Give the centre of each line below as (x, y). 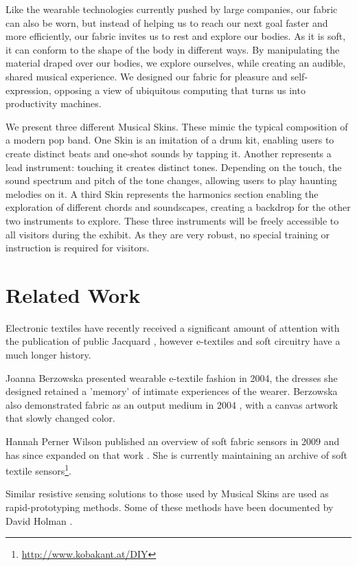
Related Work (73, 294)
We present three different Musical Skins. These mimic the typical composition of (177, 126)
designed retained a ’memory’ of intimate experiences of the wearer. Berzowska (172, 391)
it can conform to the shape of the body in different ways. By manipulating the (173, 49)
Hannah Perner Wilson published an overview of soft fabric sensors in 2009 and (173, 441)
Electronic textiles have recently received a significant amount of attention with (173, 327)
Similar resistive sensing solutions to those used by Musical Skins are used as (167, 494)
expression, (28, 90)
